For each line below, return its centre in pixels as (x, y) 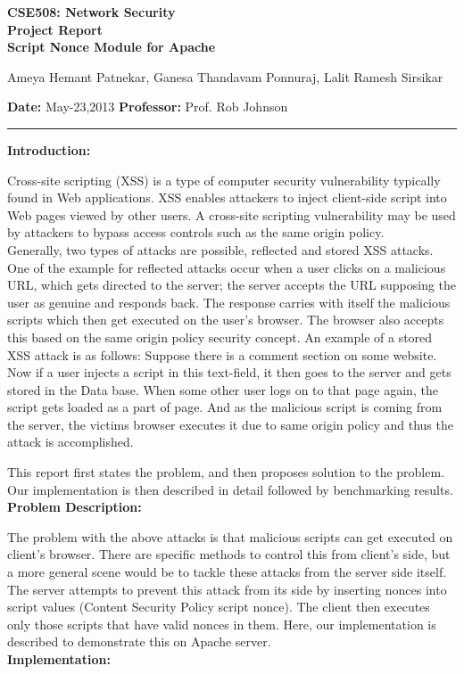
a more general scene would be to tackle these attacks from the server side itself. (227, 572)
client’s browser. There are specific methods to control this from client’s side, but (229, 554)
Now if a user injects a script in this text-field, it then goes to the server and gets (229, 372)
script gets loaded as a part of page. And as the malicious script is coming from (225, 407)
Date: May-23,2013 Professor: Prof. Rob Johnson (148, 107)
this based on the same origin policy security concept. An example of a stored (220, 337)
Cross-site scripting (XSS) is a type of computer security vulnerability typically (224, 180)
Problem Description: (75, 507)
